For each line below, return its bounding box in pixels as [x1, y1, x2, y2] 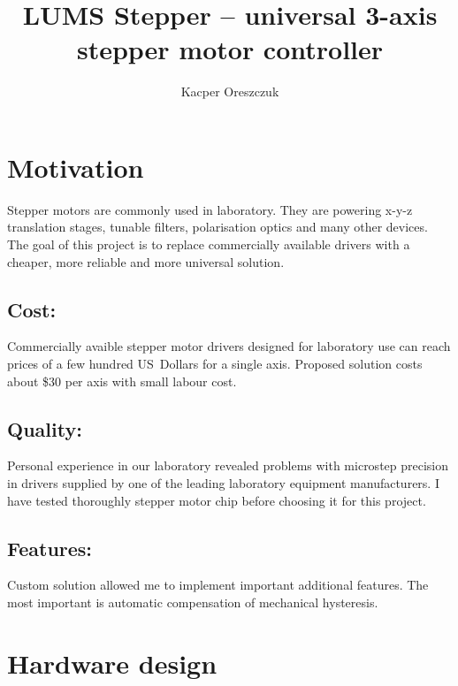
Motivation [7, 149, 144, 185]
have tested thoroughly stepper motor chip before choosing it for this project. [7, 491, 426, 509]
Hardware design [7, 644, 218, 681]
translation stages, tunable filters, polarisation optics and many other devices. [7, 217, 428, 236]
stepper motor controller [76, 31, 384, 67]
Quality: [7, 415, 82, 442]
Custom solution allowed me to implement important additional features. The [7, 575, 429, 594]
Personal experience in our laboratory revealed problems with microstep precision [7, 456, 449, 475]
